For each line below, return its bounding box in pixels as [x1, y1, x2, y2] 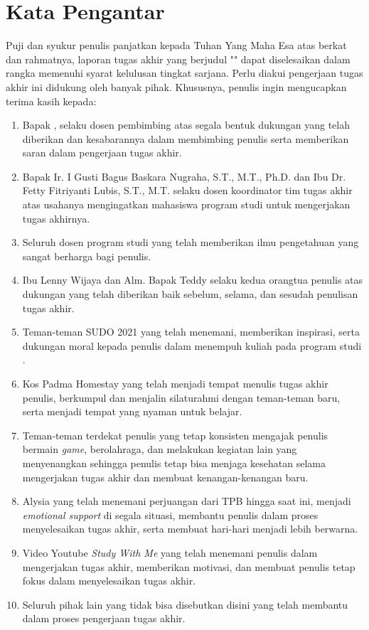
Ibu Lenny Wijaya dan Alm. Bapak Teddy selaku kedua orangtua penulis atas [22, 272, 363, 287]
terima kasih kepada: [6, 93, 97, 108]
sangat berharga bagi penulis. [22, 248, 151, 263]
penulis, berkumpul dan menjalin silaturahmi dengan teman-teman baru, [22, 390, 341, 405]
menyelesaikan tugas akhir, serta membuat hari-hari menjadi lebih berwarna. [22, 521, 358, 536]
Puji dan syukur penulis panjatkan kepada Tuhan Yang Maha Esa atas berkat [6, 38, 347, 53]
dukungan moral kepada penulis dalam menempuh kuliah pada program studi [22, 338, 362, 353]
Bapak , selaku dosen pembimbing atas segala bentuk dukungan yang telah [22, 117, 350, 132]
